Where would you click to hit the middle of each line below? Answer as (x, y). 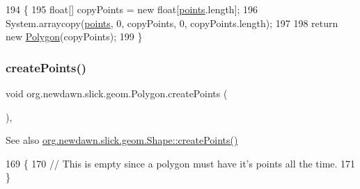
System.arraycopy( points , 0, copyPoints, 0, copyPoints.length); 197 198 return (172, 23)
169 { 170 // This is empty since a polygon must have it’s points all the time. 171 (181, 163)
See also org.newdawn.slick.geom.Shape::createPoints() (122, 140)
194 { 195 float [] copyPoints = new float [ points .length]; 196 (132, 9)
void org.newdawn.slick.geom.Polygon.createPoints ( (117, 93)
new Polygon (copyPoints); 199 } (74, 36)
